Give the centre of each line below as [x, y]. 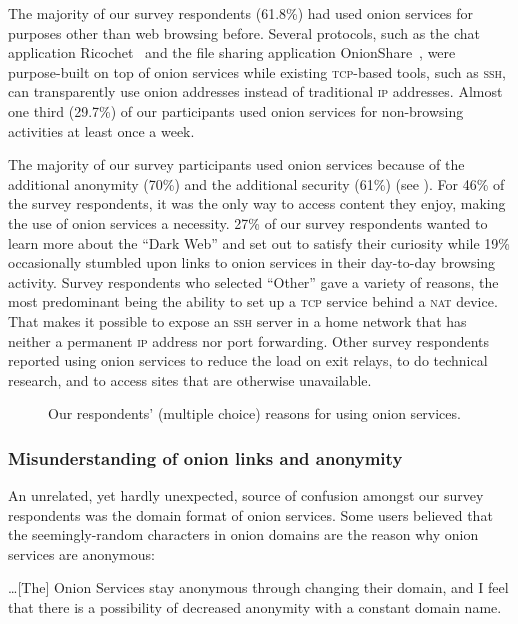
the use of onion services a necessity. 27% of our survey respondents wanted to [248, 222]
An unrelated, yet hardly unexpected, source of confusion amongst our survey [246, 495]
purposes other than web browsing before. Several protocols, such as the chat [244, 32]
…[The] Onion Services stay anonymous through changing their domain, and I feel [258, 587]
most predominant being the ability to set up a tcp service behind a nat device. [253, 301]
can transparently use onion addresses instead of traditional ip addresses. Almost [255, 91]
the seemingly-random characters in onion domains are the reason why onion [243, 534]
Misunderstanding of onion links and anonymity [205, 457]
